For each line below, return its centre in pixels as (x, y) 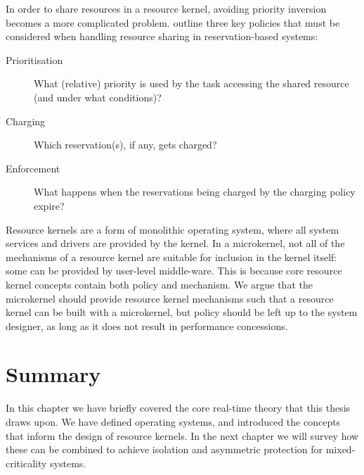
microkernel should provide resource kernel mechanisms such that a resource (170, 298)
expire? (49, 205)
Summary (53, 374)
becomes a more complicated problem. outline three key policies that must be (173, 22)
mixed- (340, 449)
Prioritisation (34, 59)
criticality (26, 463)
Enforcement (33, 168)
